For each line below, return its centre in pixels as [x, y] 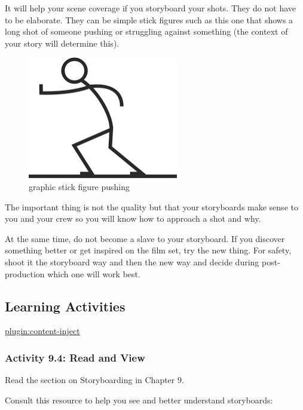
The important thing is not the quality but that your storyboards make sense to [151, 206]
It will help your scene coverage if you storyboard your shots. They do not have [150, 8]
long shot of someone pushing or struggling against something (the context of [146, 31]
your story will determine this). [62, 43]
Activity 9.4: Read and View [75, 357]
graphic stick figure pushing [79, 186]
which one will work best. [94, 273]
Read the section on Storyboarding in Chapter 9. [94, 380]
